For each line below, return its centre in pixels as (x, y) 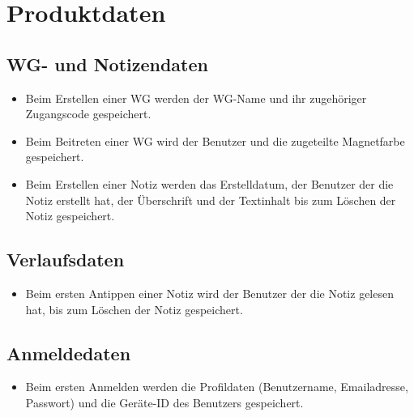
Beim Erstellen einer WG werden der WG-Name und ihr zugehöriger (196, 98)
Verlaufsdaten (66, 260)
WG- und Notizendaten (107, 64)
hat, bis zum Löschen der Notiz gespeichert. (134, 309)
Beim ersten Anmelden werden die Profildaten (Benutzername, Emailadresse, (217, 387)
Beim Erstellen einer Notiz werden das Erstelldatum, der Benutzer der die (209, 183)
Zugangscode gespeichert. (88, 114)
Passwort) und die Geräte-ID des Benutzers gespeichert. (164, 402)
